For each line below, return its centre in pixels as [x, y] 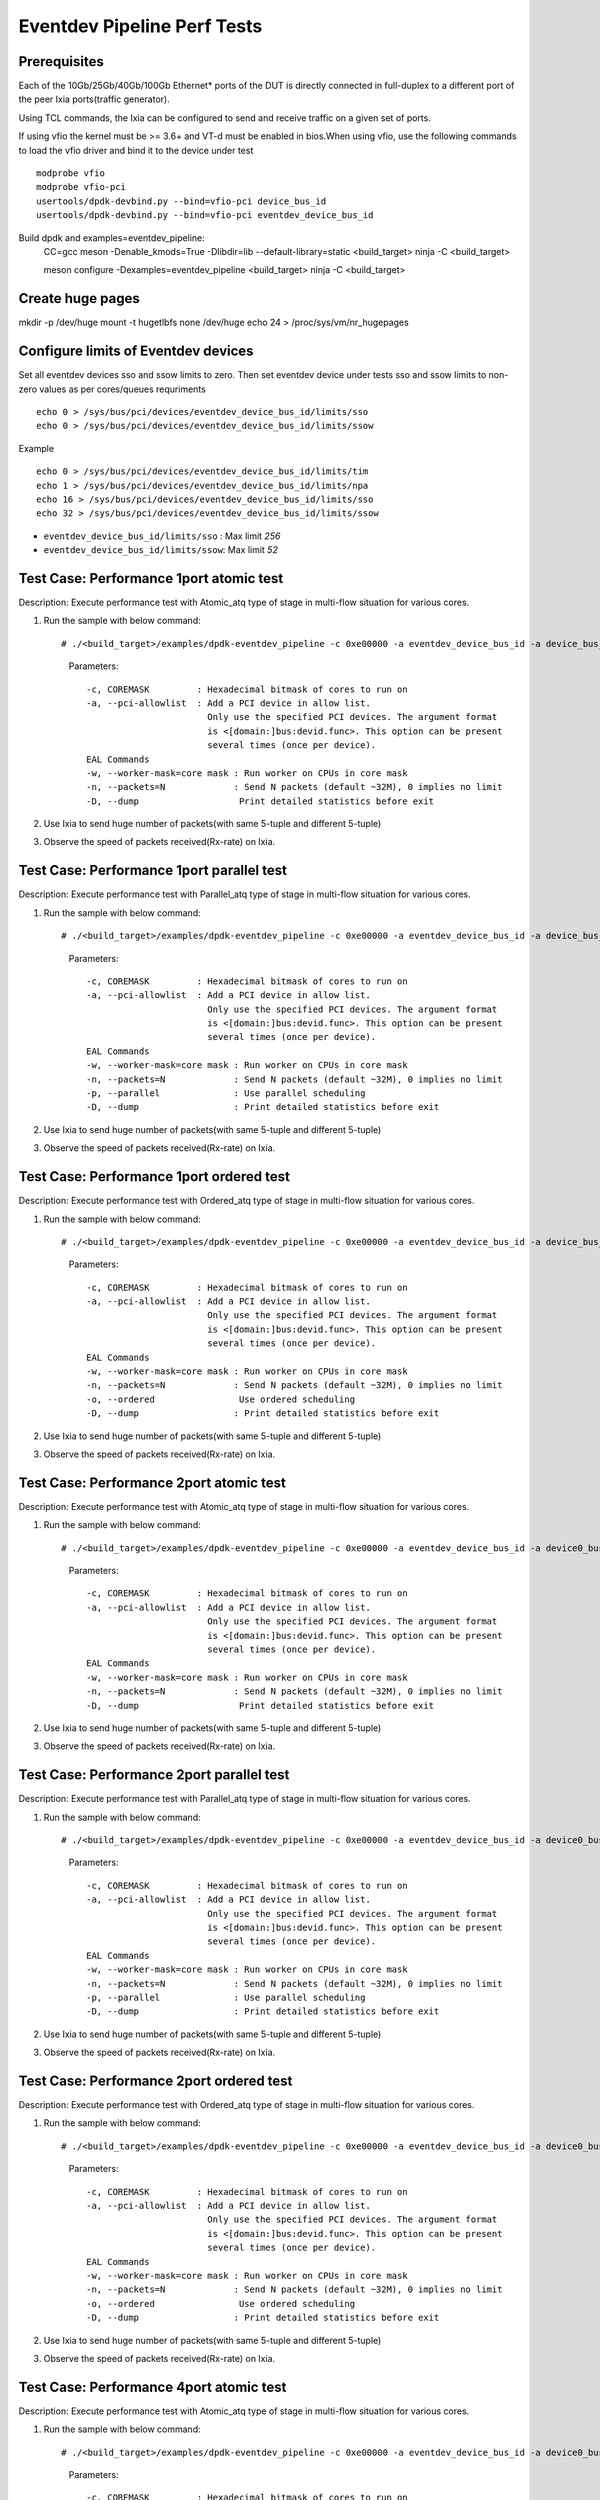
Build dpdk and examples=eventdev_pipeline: [111, 237]
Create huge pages [79, 298]
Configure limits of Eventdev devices [136, 351]
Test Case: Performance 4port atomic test [152, 2386]
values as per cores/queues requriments [123, 389]
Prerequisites [61, 61]
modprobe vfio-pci [81, 187]
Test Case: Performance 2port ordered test [155, 2080]
